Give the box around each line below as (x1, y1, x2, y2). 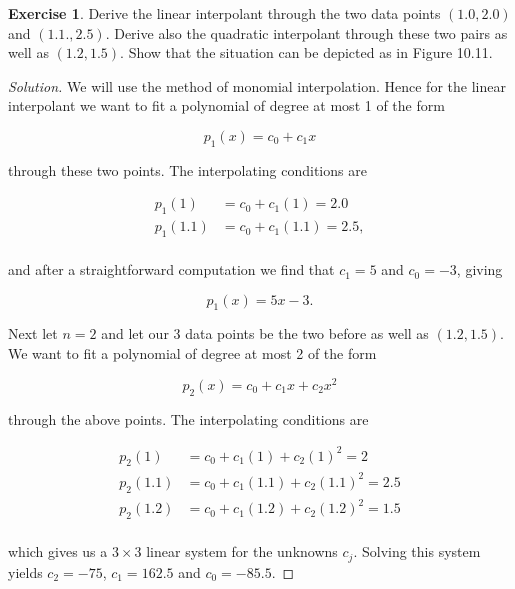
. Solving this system (353, 541, 481, 562)
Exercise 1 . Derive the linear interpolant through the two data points (8, 3, 441, 23)
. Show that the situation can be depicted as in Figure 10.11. (120, 42, 493, 63)
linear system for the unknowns (146, 541, 338, 562)
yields (8, 561, 43, 582)
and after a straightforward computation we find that (8, 259, 335, 280)
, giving (456, 259, 503, 280)
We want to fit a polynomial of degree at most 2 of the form (8, 343, 377, 364)
